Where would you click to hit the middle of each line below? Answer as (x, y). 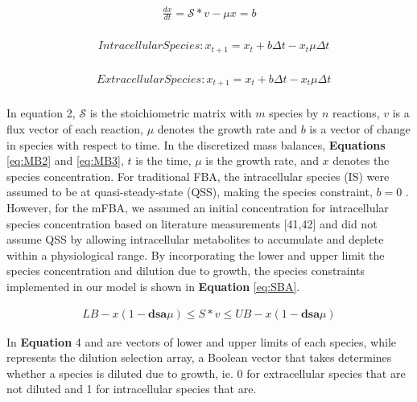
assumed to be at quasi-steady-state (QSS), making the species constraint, (190, 192)
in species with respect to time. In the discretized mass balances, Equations (196, 144)
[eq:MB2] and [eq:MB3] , (65, 160)
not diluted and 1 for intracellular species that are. (132, 389)
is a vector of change (360, 129)
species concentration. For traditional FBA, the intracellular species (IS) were (198, 176)
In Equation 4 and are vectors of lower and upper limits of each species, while (201, 341)
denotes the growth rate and (227, 129)
